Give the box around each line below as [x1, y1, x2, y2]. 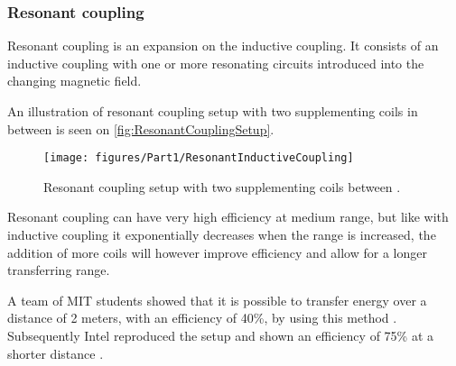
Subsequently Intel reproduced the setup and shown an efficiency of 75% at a [7, 326, 434, 344]
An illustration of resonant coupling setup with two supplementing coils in [7, 102, 418, 120]
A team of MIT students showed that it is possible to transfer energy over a [7, 290, 427, 309]
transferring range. [7, 261, 110, 279]
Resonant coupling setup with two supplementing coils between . [43, 177, 401, 196]
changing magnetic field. [7, 71, 142, 90]
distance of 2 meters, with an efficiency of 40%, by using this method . [7, 308, 397, 327]
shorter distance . [7, 343, 104, 362]
